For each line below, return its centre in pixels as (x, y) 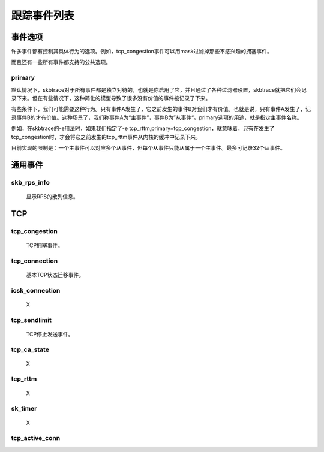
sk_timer (24, 409)
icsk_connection (36, 290)
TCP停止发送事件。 (50, 334)
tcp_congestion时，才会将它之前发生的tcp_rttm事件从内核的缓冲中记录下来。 (106, 137)
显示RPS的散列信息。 (52, 196)
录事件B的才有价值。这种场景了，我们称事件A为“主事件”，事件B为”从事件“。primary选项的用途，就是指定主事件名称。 (157, 117)
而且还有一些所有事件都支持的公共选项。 (61, 62)
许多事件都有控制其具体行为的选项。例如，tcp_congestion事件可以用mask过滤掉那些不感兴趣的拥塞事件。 (142, 52)
